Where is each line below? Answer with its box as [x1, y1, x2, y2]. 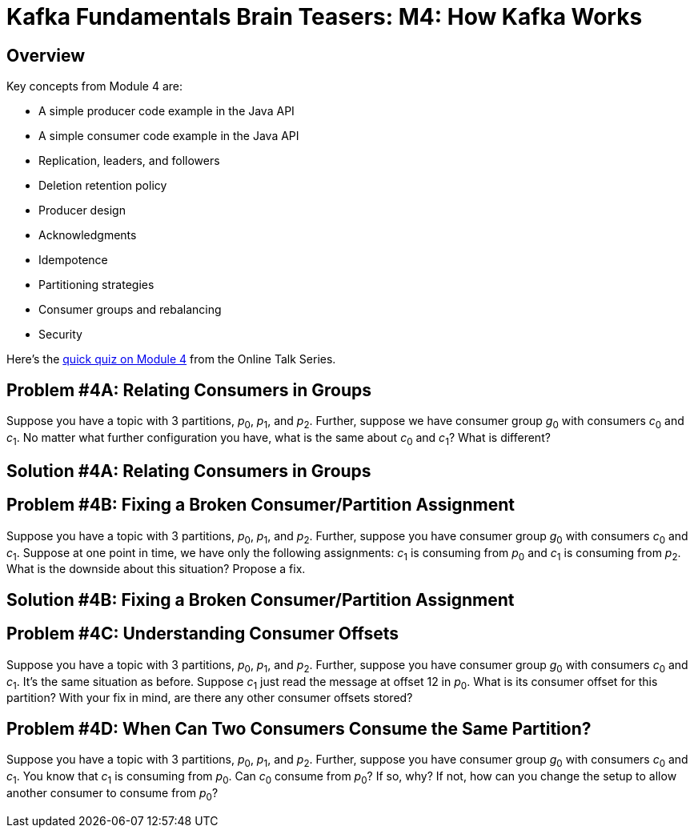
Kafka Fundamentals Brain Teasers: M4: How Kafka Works [6, 3, 643, 30]
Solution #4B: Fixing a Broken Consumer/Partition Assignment [6, 589, 515, 610]
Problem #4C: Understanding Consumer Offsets [6, 623, 399, 644]
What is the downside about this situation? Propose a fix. [6, 562, 306, 576]
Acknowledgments [38, 228, 137, 243]
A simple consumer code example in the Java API [38, 129, 299, 143]
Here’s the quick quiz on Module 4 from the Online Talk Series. [6, 352, 336, 367]
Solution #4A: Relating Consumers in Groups [6, 461, 371, 482]
